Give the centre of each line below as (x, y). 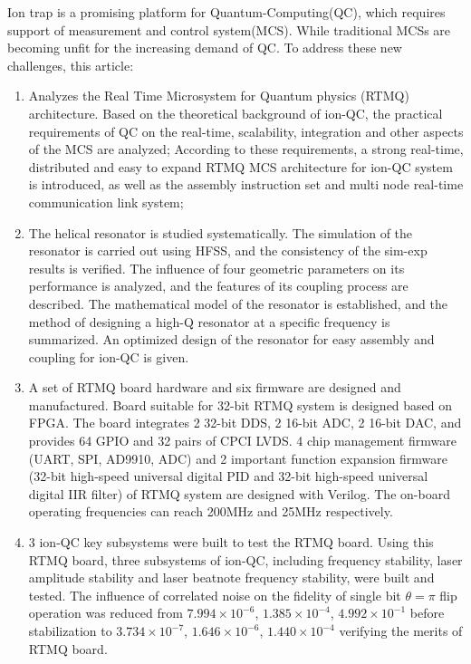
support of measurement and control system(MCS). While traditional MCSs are (229, 29)
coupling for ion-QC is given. (109, 356)
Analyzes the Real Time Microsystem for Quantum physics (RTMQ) (219, 96)
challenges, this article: (71, 65)
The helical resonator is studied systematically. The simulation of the (221, 232)
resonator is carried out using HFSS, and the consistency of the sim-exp (228, 250)
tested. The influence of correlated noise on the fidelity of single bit (215, 595)
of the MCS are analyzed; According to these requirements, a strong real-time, (246, 149)
